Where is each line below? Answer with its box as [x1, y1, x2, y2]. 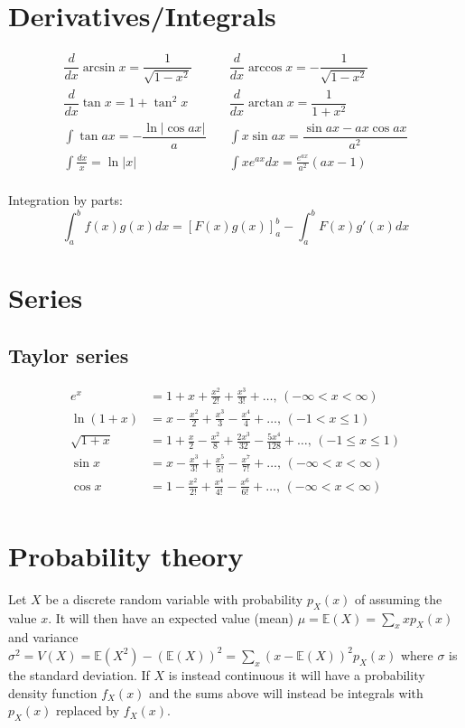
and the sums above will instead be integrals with [149, 683, 423, 702]
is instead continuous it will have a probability [168, 665, 425, 684]
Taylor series [8, 341, 129, 369]
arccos [247, 61, 283, 74]
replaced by [56, 701, 120, 720]
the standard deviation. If [8, 665, 150, 684]
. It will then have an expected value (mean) [48, 608, 293, 627]
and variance [8, 628, 79, 647]
